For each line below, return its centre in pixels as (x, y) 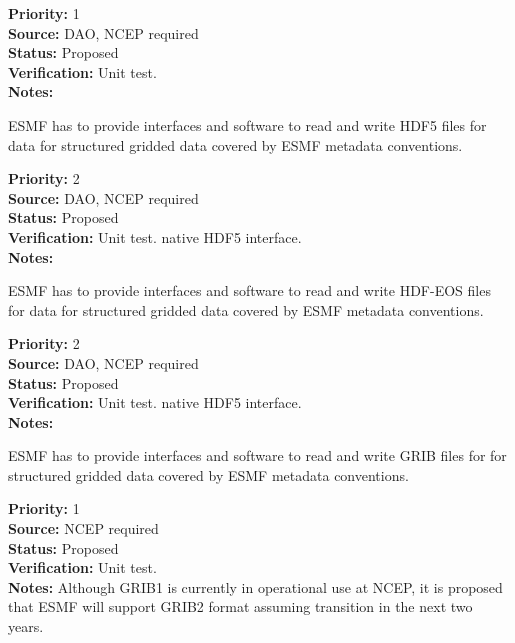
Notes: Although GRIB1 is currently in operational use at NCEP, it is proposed (255, 586)
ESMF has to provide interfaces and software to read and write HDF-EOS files (249, 290)
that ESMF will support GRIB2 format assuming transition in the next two (240, 606)
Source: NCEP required (83, 528)
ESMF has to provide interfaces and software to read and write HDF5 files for (247, 124)
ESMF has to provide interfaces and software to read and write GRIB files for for (257, 455)
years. (26, 626)
